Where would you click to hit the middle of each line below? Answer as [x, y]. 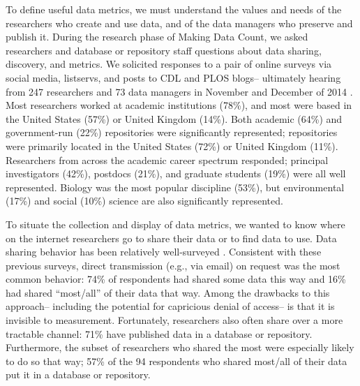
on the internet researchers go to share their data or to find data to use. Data [171, 238]
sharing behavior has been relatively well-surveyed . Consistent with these [164, 252]
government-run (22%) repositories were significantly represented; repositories [172, 132]
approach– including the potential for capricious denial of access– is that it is [170, 306]
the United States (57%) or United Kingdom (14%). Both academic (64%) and [174, 118]
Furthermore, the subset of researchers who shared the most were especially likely [180, 347]
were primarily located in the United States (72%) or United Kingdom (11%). [172, 146]
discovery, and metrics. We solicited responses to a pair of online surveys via [169, 64]
